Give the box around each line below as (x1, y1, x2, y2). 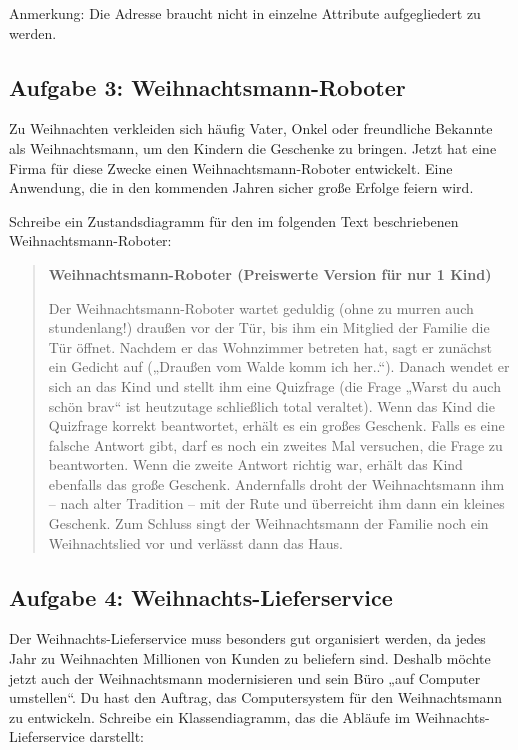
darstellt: (89, 726, 145, 747)
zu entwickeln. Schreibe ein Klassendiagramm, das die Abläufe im (9, 706, 411, 727)
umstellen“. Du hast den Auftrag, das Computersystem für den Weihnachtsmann (9, 687, 503, 708)
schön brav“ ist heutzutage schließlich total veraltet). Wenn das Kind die (48, 395, 495, 416)
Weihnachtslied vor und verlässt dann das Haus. (48, 532, 343, 553)
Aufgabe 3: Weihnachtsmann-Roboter (9, 71, 406, 102)
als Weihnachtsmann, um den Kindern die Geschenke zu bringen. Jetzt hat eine (9, 137, 497, 158)
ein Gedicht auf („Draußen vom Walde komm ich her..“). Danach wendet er (48, 356, 510, 377)
